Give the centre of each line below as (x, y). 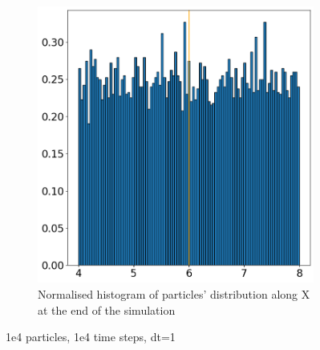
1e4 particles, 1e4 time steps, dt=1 (91, 337)
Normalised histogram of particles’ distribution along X (174, 294)
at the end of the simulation (107, 309)
